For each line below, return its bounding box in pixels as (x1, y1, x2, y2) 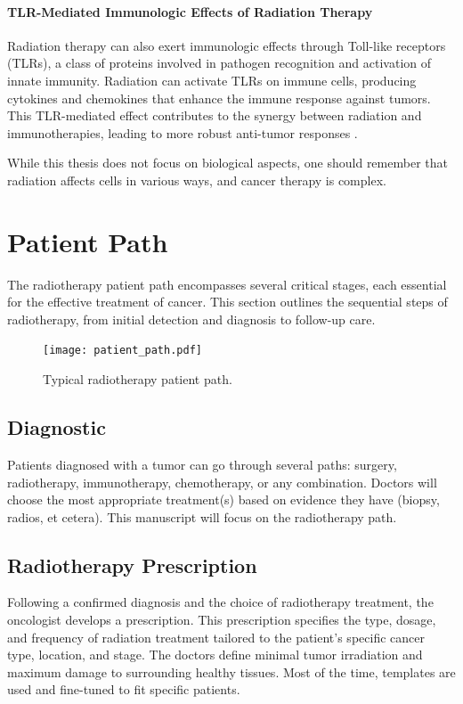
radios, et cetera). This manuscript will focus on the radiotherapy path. (7, 507, 397, 526)
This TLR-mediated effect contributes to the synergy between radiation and (7, 106, 422, 125)
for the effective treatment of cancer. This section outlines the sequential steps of (7, 292, 448, 311)
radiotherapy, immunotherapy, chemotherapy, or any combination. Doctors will (7, 472, 437, 491)
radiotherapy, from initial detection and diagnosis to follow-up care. (7, 309, 376, 328)
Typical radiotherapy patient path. (43, 370, 232, 389)
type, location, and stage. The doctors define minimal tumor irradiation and (7, 645, 423, 664)
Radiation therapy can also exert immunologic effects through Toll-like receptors (7, 36, 446, 54)
